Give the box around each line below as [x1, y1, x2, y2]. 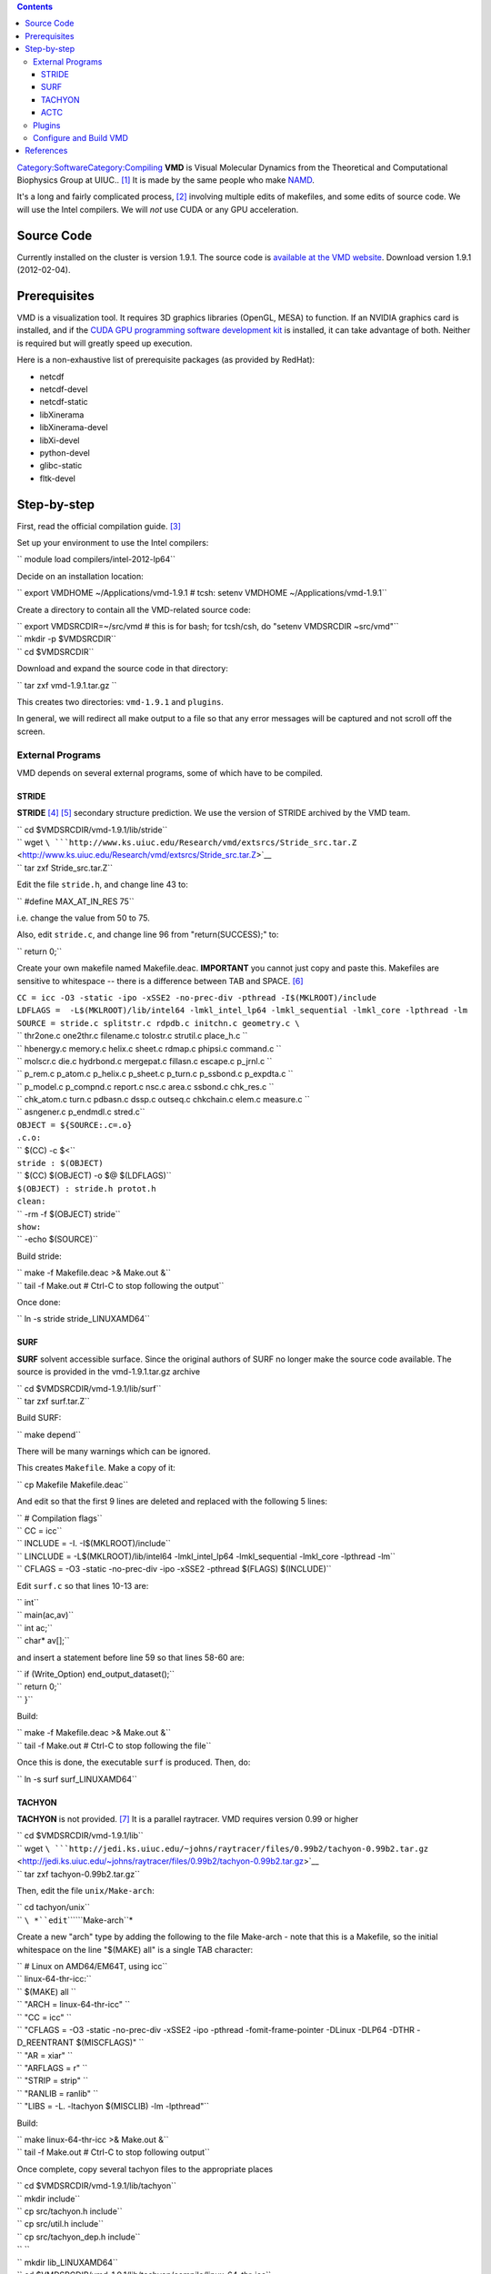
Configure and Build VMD [33, 132, 129, 143]
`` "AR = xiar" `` [16, 2049, 73, 2060]
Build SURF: [16, 1413, 62, 1424]
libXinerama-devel [39, 422, 108, 433]
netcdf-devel [39, 384, 88, 395]
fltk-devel [39, 473, 76, 484]
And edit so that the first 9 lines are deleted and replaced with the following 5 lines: [16, 1496, 327, 1507]
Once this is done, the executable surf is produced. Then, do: [16, 1756, 251, 1768]
